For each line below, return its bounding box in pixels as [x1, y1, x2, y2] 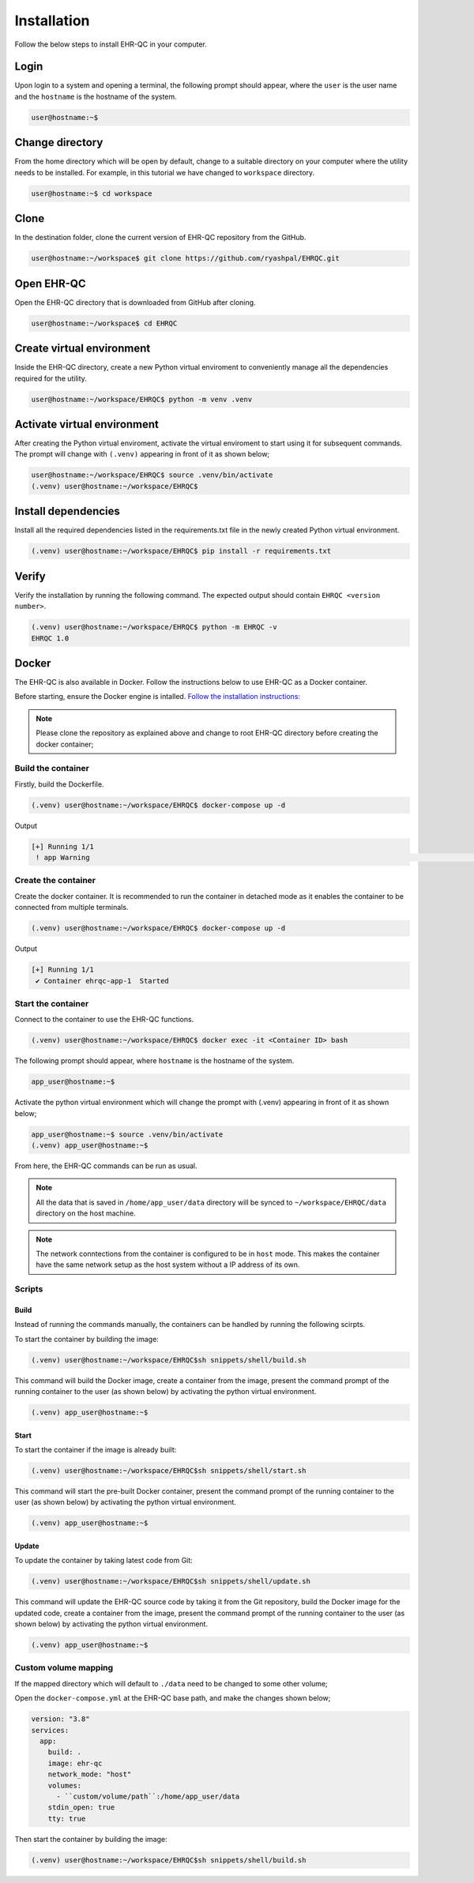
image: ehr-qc [47, 1758, 103, 1768]
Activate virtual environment [14, 417, 160, 430]
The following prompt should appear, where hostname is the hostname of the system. [14, 1056, 295, 1066]
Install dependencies [14, 505, 120, 518]
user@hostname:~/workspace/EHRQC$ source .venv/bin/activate [31, 471, 273, 479]
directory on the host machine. [36, 1208, 136, 1218]
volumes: [47, 1781, 82, 1790]
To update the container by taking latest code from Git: [14, 1556, 193, 1565]
